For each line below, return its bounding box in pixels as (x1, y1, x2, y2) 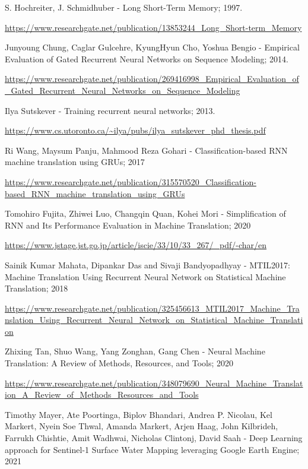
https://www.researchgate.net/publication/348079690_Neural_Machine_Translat (5, 376, 303, 389)
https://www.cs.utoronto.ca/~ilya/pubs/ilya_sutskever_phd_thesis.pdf (5, 124, 266, 137)
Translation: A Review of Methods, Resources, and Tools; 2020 (5, 357, 234, 369)
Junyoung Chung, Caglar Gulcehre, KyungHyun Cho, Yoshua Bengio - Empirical (5, 41, 300, 53)
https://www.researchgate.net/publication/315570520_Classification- (5, 175, 256, 188)
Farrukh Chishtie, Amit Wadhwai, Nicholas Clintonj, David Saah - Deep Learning (5, 432, 303, 444)
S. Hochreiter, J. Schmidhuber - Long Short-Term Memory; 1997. (5, 1, 243, 13)
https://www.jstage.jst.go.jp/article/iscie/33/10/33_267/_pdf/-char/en (5, 239, 267, 251)
